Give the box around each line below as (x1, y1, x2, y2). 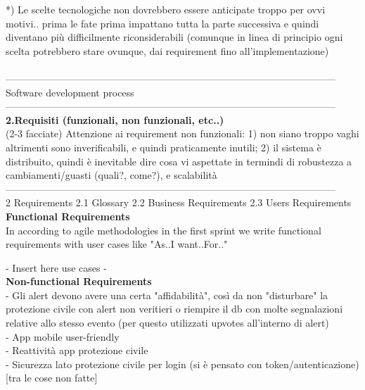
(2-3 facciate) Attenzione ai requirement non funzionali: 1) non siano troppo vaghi (6, 126, 359, 141)
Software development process (6, 84, 134, 99)
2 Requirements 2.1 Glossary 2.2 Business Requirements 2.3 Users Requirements (6, 195, 352, 210)
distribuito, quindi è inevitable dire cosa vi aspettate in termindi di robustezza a (6, 153, 352, 168)
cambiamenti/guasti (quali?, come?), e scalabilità (6, 168, 217, 182)
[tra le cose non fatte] (6, 370, 98, 385)
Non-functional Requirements (6, 274, 152, 289)
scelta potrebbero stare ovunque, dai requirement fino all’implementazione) (6, 43, 329, 58)
